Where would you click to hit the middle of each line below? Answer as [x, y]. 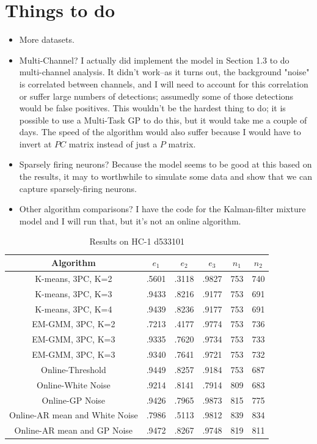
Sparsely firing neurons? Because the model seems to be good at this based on [166, 164]
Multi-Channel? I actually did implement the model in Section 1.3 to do [154, 60]
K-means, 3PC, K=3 [74, 293]
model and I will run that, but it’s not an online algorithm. [130, 220]
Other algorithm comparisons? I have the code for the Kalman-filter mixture [162, 209]
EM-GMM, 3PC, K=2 [74, 324]
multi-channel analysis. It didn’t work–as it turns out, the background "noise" [164, 72]
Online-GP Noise [74, 400]
